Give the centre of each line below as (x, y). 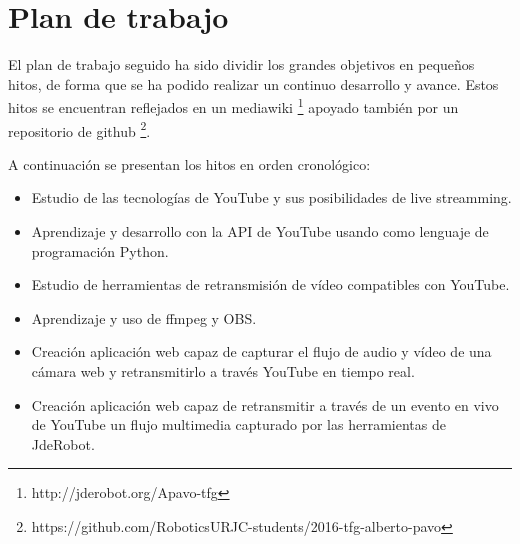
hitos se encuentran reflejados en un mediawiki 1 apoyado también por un (233, 105)
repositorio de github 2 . (79, 129)
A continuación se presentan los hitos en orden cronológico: (189, 163)
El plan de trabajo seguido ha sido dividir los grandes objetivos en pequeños (241, 64)
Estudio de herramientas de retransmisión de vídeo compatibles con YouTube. (270, 284)
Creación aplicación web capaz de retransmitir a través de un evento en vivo (265, 404)
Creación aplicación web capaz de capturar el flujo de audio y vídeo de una (261, 351)
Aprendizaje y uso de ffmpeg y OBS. (144, 317)
